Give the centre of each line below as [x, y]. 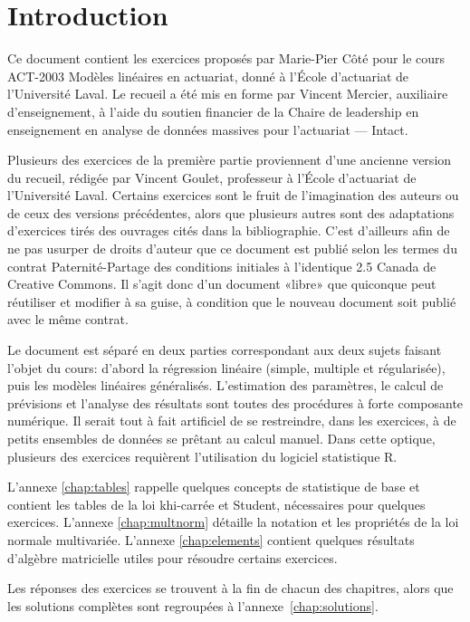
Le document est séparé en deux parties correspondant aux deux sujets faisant [225, 350]
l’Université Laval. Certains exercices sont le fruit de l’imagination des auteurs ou [233, 195]
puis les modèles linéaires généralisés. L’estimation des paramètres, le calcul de [225, 385]
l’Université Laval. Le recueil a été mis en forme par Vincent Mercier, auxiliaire [228, 94]
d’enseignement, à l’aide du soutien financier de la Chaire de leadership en [213, 111]
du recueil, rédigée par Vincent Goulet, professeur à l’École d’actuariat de [212, 177]
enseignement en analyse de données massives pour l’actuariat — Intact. [208, 129]
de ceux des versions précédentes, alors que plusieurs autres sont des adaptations [231, 212]
